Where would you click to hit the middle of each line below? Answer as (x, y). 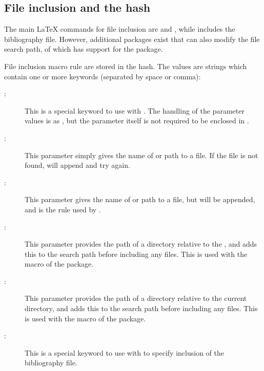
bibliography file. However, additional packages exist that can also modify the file (132, 39)
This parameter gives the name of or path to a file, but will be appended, (140, 199)
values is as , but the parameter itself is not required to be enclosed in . (137, 121)
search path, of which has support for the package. (84, 49)
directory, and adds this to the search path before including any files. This (141, 308)
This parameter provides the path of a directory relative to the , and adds (141, 244)
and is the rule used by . (63, 209)
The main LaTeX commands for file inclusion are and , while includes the (120, 29)
